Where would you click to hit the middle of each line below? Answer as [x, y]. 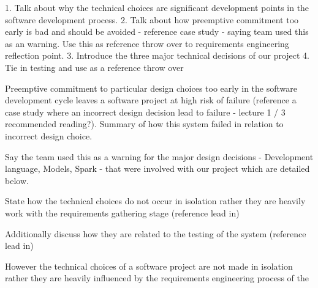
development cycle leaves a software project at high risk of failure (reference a [151, 100]
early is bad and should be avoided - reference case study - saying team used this [157, 31]
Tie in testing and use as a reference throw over [94, 67]
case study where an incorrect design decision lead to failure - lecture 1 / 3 [145, 112]
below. [17, 180]
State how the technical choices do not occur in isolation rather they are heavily [155, 201]
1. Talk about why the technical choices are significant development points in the [157, 7]
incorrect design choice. [49, 135]
